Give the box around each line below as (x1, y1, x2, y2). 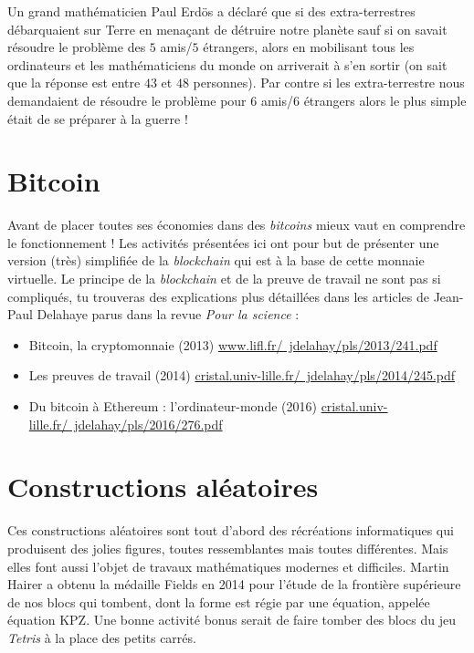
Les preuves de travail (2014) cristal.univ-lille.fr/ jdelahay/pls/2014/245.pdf (28, 366, 456, 385)
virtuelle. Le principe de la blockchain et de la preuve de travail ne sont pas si (7, 269, 441, 288)
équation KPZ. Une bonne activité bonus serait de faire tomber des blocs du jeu (7, 610, 457, 629)
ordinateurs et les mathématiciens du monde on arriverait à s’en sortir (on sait (7, 55, 448, 74)
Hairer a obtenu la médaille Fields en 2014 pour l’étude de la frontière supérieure (7, 575, 461, 594)
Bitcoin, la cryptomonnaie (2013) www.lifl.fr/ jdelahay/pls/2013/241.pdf (28, 335, 437, 354)
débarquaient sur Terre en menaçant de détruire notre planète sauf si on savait (7, 19, 448, 38)
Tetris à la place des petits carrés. (7, 627, 196, 647)
